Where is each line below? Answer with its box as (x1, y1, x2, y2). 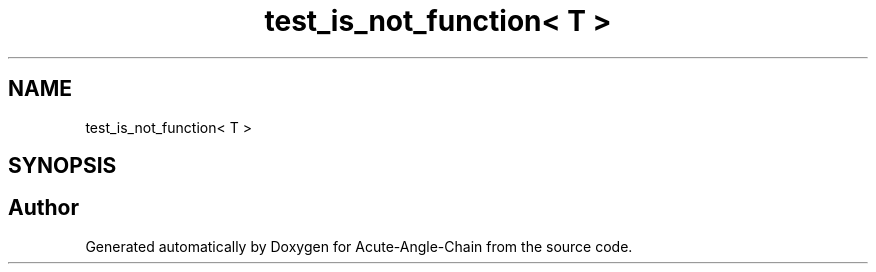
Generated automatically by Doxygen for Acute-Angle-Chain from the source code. (85, 237, 633, 255)
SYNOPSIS (8, 153, 117, 179)
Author (8, 195, 79, 221)
